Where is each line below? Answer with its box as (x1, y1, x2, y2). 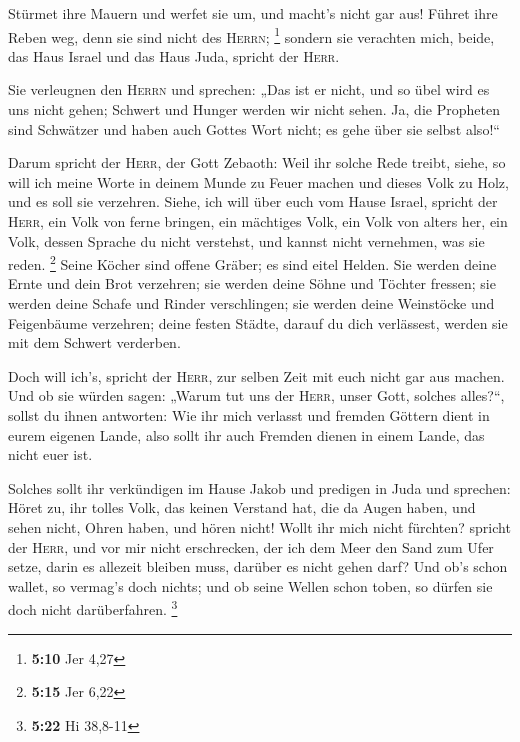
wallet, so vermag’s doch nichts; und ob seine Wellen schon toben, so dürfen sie (8, 575, 493, 596)
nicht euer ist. (8, 444, 93, 465)
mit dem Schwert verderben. (8, 332, 181, 353)
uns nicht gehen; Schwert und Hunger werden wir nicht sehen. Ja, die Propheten (8, 99, 500, 120)
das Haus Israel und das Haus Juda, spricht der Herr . (8, 45, 340, 66)
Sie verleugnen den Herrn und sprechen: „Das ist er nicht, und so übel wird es (8, 79, 490, 100)
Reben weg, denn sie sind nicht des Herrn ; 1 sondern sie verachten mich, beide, (8, 23, 495, 47)
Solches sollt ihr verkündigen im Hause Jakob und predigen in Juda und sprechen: (8, 477, 511, 498)
